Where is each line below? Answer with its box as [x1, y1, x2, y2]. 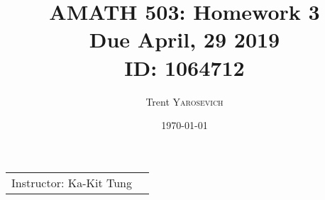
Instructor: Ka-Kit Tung [11, 174, 132, 191]
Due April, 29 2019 [89, 25, 280, 54]
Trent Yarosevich [145, 94, 224, 109]
